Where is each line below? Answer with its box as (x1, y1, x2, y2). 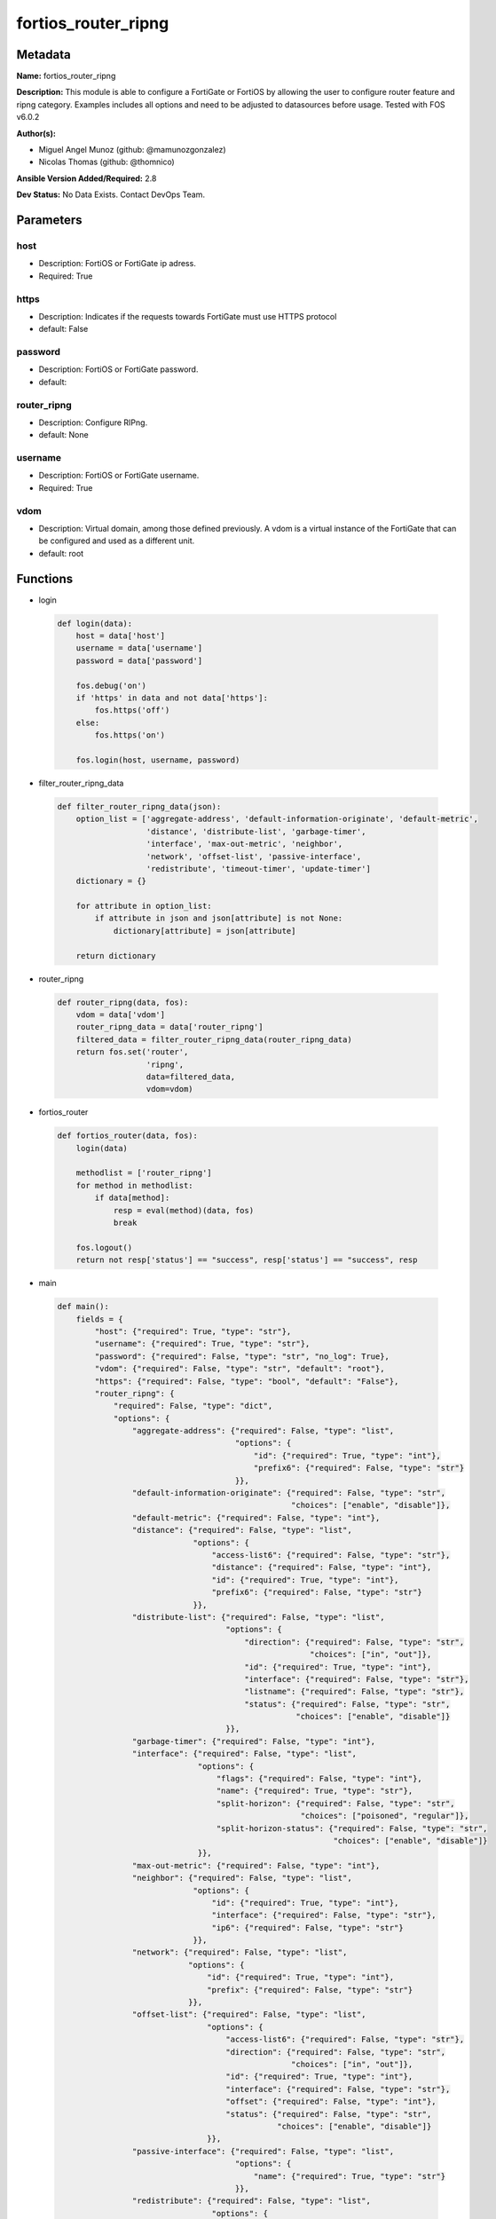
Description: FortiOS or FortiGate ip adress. (38, 258, 197, 269)
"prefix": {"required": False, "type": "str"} (207, 1985, 413, 1994)
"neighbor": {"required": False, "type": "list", (131, 1873, 352, 1883)
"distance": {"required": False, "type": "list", (131, 1525, 352, 1536)
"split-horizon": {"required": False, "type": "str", (216, 1798, 456, 1808)
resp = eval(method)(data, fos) (113, 1205, 255, 1215)
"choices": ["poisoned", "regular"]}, (300, 1811, 469, 1821)
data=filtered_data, (146, 1071, 235, 1082)
